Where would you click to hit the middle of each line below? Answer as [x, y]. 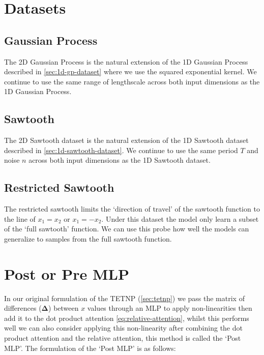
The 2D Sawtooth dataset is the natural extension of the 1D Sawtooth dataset [126, 140]
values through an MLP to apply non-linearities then [170, 308]
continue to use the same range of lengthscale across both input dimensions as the [132, 81]
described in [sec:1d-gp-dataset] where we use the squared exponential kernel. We [130, 71]
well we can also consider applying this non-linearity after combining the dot [123, 328]
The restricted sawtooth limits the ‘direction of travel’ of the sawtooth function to [132, 209]
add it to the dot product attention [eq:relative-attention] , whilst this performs [127, 318]
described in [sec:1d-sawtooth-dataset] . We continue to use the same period [121, 150]
